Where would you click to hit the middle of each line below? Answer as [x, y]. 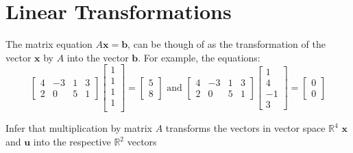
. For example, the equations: [199, 57]
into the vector [98, 57]
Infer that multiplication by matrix [79, 128]
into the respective [72, 142]
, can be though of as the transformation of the [227, 44]
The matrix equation [49, 44]
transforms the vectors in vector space [245, 128]
